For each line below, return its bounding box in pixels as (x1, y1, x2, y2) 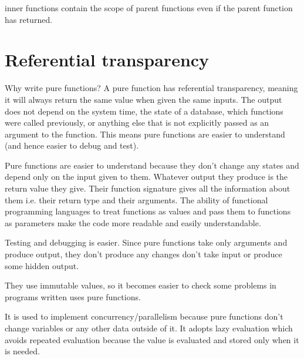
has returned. (5, 13, 53, 25)
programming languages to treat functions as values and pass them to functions (5, 205, 291, 217)
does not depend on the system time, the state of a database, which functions (5, 105, 283, 117)
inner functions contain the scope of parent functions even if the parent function (5, 2, 293, 14)
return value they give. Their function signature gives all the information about (5, 182, 291, 194)
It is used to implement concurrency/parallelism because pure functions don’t (5, 310, 283, 323)
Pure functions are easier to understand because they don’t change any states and (5, 159, 299, 171)
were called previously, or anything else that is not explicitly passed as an (5, 116, 269, 129)
